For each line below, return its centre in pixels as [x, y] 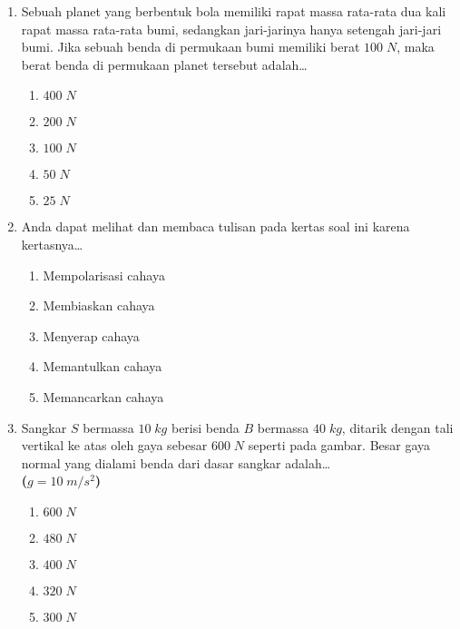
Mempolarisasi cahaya [104, 275]
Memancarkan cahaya [103, 396]
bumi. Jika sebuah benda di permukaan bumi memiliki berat [191, 47]
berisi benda [205, 427]
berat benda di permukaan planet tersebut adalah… [164, 64]
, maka [416, 47]
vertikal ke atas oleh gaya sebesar [114, 445]
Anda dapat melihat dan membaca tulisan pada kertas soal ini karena [215, 226]
